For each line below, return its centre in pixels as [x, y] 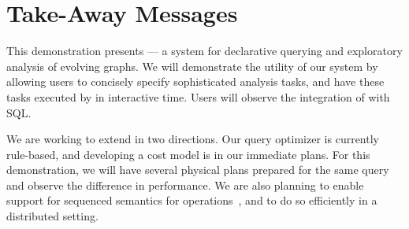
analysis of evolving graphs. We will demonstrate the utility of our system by [192, 66]
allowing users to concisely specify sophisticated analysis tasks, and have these [195, 81]
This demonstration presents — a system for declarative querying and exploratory [204, 51]
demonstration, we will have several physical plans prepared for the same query [198, 170]
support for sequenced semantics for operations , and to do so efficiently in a [192, 200]
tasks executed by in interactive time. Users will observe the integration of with [198, 96]
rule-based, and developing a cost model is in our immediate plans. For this [188, 154]
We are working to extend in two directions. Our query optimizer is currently [193, 139]
